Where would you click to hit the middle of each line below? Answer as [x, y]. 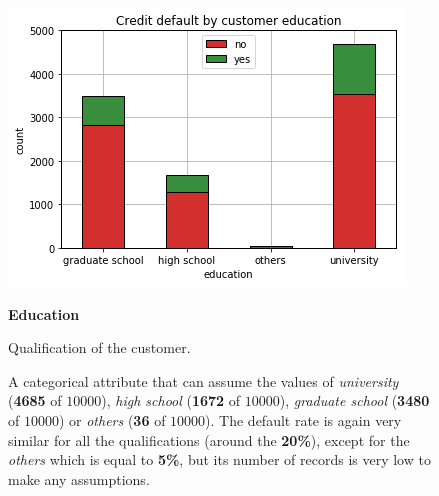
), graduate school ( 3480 [354, 400]
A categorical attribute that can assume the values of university [203, 380]
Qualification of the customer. [99, 347]
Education [44, 313]
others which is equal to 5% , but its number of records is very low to [219, 459]
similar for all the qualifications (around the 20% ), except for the [209, 439]
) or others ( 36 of [112, 419]
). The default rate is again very [303, 419]
